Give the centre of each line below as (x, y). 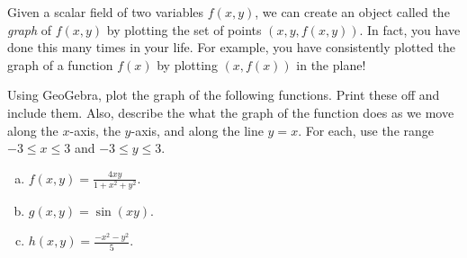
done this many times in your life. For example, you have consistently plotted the (231, 47)
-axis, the (95, 130)
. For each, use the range (366, 130)
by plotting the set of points (184, 29)
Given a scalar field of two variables (106, 12)
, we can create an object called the (352, 12)
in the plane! (331, 64)
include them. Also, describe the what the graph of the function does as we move (231, 112)
